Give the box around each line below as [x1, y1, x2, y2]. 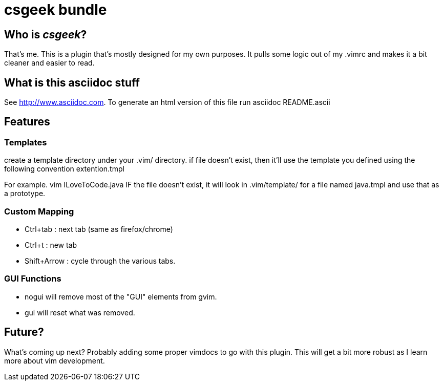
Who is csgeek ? [4, 28, 87, 41]
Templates [4, 137, 47, 147]
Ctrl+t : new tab [25, 240, 77, 249]
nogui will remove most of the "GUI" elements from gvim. [25, 292, 217, 301]
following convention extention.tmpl [4, 164, 124, 174]
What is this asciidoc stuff [4, 76, 140, 89]
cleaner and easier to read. [4, 58, 95, 68]
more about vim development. [4, 356, 105, 365]
